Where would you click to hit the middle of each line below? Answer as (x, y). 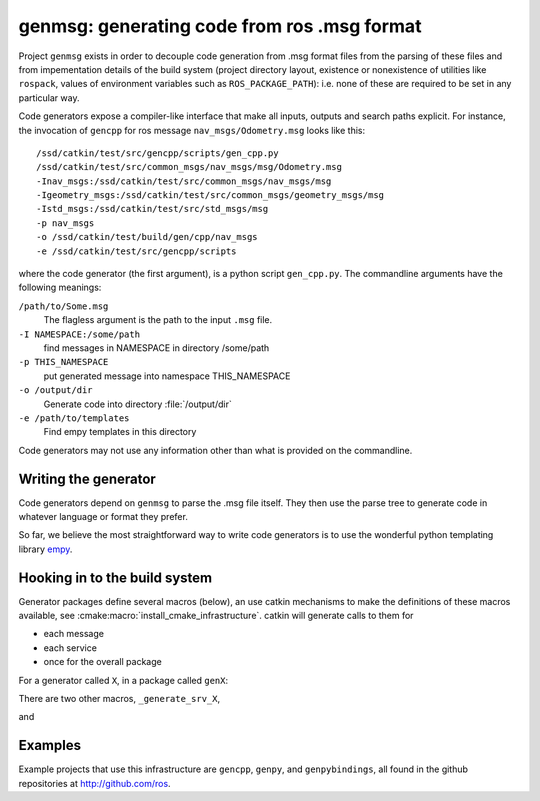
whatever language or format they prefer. (103, 516)
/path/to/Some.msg (63, 306)
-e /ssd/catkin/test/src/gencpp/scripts (136, 251)
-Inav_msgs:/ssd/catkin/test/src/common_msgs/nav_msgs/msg (184, 181)
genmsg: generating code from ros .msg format (220, 26)
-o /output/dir (56, 390)
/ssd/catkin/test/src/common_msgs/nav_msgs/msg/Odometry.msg (189, 167)
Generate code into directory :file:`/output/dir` (137, 404)
